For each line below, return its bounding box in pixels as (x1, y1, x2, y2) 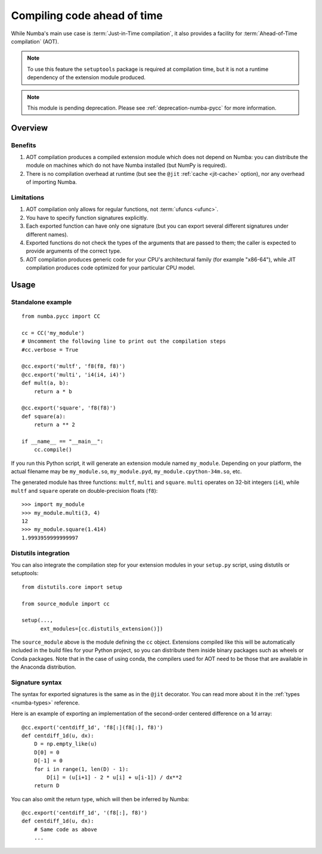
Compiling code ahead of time (11, 9, 163, 22)
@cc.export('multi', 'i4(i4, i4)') (21, 371, 126, 378)
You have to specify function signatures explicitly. (26, 214, 148, 221)
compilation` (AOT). (11, 38, 59, 45)
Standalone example (11, 298, 72, 306)
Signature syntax (11, 678, 62, 687)
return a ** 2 (33, 421, 76, 428)
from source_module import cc (21, 600, 110, 607)
